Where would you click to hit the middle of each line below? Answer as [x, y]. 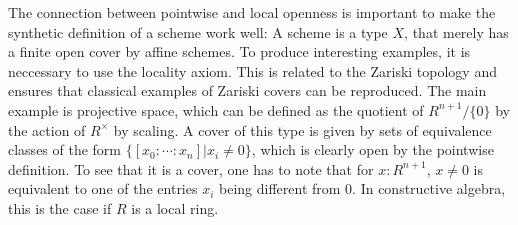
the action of [47, 129]
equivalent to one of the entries [103, 188]
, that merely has [456, 31]
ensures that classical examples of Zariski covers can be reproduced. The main [247, 90]
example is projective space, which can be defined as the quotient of [216, 109]
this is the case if [60, 207]
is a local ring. [175, 207]
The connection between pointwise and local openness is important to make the [252, 12]
